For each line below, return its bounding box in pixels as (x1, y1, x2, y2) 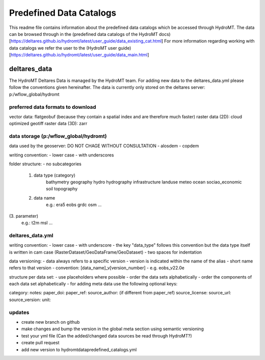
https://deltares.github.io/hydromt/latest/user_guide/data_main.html (10, 52, 148, 58)
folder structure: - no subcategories (9, 161, 82, 167)
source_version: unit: (9, 297, 51, 303)
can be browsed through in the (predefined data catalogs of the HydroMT (9, 31, 158, 37)
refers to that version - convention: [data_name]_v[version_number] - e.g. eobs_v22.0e (9, 265, 185, 271)
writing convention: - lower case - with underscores (9, 152, 114, 158)
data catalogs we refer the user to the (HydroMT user (9, 45, 117, 51)
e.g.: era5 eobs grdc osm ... (46, 202, 102, 208)
